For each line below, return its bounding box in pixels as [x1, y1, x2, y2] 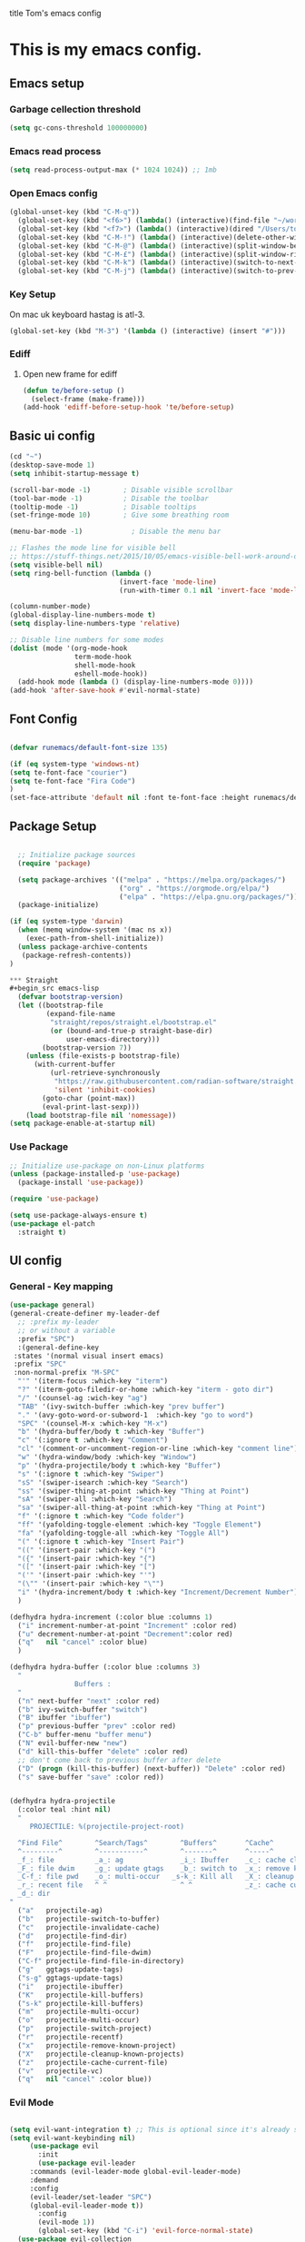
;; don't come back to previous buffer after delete [17, 1755, 221, 1764]
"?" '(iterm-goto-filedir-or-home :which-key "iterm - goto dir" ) [17, 1385, 274, 1395]
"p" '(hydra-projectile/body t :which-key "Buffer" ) [17, 1461, 221, 1470]
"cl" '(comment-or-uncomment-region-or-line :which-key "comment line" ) [17, 1444, 299, 1454]
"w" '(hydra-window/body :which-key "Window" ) [17, 1453, 197, 1462]
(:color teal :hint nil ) [17, 1805, 112, 1814]
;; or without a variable [17, 1326, 116, 1335]
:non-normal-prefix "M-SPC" [13, 1368, 120, 1378]
